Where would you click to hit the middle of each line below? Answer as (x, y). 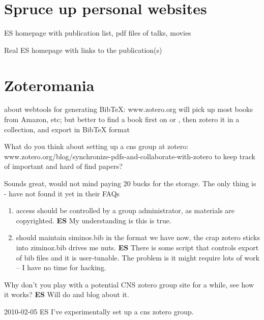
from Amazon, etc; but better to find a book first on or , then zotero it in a (122, 119)
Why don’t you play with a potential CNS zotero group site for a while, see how (129, 284)
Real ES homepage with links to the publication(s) (83, 50)
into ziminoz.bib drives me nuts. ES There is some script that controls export (137, 247)
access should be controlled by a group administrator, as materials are (125, 210)
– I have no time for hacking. (61, 267)
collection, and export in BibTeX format (67, 129)
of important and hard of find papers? (63, 166)
